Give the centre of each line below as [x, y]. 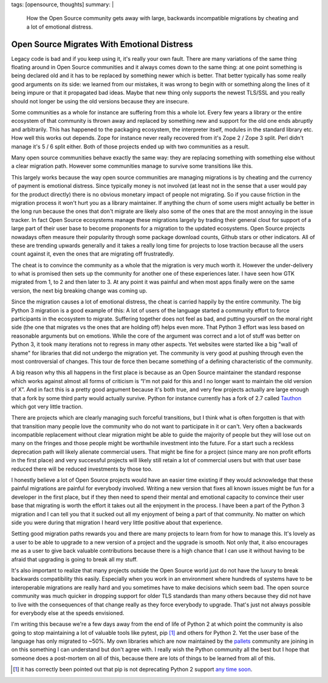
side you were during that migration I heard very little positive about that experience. [117, 522]
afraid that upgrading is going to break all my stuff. [74, 559]
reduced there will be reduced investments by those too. [82, 469]
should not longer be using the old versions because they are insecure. [100, 101]
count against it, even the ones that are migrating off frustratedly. [93, 254]
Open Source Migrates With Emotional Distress [102, 44]
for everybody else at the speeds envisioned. [68, 613]
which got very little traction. [47, 406]
